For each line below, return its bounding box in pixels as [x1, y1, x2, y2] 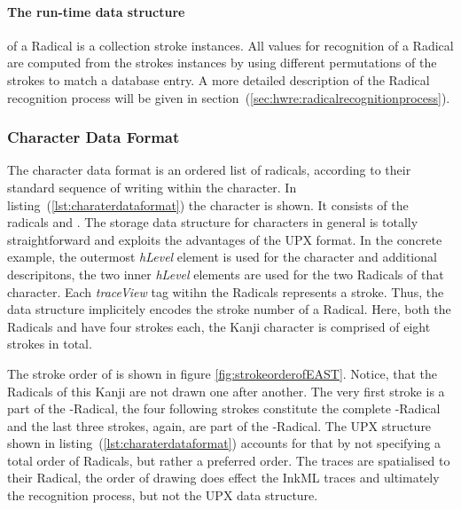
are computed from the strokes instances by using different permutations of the [7, 53, 437, 72]
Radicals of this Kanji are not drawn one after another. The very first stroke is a [7, 381, 445, 400]
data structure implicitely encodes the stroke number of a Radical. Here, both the [7, 300, 451, 318]
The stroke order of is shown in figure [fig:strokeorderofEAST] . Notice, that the [7, 364, 437, 382]
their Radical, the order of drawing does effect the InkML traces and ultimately [7, 468, 440, 487]
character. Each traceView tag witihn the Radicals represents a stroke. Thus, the [7, 282, 444, 301]
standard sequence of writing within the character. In [7, 177, 297, 196]
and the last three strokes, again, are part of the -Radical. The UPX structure [7, 416, 432, 435]
